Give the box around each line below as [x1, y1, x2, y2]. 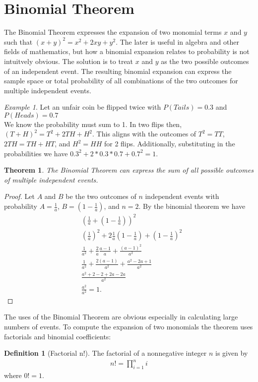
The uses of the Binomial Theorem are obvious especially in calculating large [4, 312, 238, 322]
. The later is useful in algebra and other [116, 36, 239, 47]
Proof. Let [4, 191, 35, 201]
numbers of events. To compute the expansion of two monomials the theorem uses [4, 321, 253, 332]
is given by [215, 348, 248, 358]
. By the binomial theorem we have [138, 201, 246, 211]
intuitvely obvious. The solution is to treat [4, 56, 133, 66]
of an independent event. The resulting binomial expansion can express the [4, 65, 232, 76]
